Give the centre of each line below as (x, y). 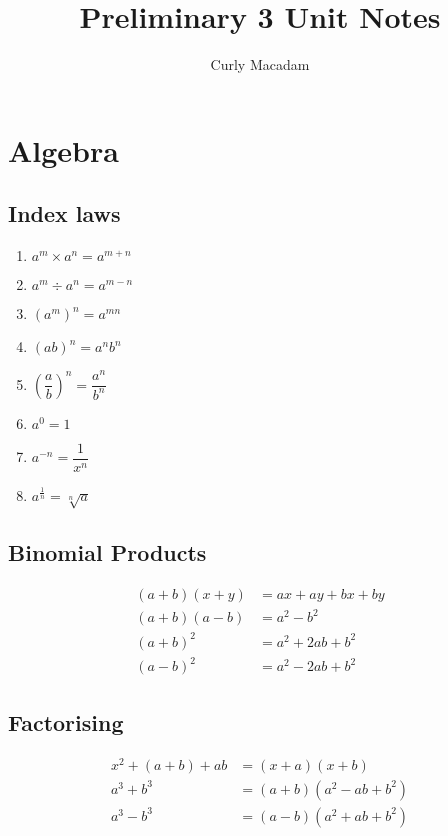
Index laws (64, 213)
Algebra (63, 149)
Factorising (66, 721)
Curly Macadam (260, 64)
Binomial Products (107, 551)
